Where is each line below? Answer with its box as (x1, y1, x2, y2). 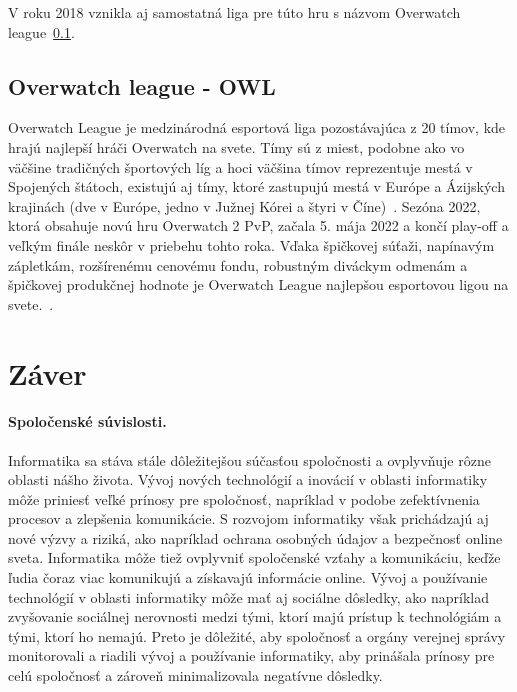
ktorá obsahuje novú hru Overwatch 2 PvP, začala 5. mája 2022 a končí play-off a (8, 215, 509, 236)
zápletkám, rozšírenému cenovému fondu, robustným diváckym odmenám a (8, 254, 468, 275)
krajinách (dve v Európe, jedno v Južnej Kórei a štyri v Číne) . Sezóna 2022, (8, 195, 481, 216)
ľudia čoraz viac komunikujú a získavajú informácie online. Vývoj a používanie (8, 567, 488, 588)
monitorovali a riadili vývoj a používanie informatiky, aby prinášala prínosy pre (8, 645, 495, 666)
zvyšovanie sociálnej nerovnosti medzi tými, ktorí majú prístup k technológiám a (8, 606, 502, 627)
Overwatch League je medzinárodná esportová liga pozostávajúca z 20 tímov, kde (8, 117, 506, 138)
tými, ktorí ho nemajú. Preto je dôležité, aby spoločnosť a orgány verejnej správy (8, 625, 506, 646)
